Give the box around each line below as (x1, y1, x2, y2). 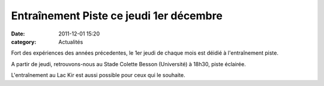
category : (11, 38, 37, 45)
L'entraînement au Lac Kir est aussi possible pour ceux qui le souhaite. (11, 72, 185, 79)
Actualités (58, 38, 83, 45)
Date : (11, 30, 25, 37)
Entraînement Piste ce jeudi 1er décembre (11, 9, 223, 22)
